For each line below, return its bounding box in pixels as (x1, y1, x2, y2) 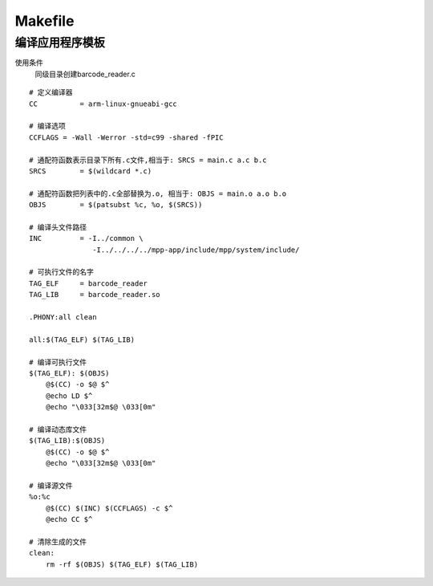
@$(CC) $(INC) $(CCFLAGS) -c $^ (45, 503, 173, 513)
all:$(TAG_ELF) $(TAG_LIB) (29, 335, 136, 344)
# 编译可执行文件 (29, 357, 87, 367)
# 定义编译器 (29, 88, 73, 97)
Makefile (14, 12, 75, 30)
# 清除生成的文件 (29, 537, 87, 546)
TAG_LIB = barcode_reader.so (29, 290, 160, 299)
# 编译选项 (29, 121, 66, 131)
